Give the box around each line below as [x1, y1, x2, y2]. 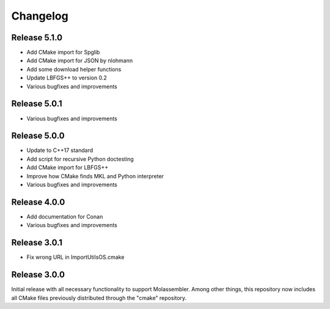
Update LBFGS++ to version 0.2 [26, 74, 107, 82]
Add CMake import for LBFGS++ [26, 164, 109, 171]
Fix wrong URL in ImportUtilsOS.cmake [26, 253, 125, 261]
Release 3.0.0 [11, 269, 65, 280]
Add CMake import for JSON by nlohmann [26, 57, 133, 64]
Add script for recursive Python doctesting [26, 155, 134, 162]
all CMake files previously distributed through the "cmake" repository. [11, 294, 187, 302]
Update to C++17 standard [26, 147, 94, 154]
